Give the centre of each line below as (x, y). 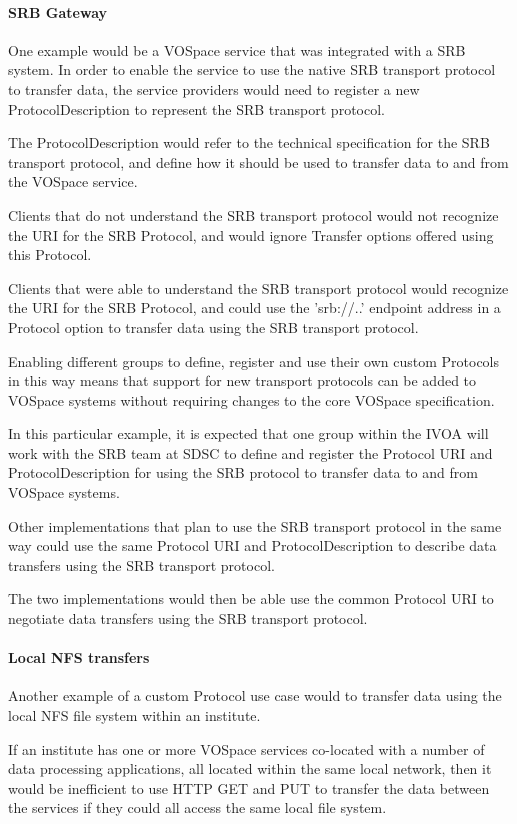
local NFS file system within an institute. (134, 715)
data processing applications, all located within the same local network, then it (250, 768)
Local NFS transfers (79, 657)
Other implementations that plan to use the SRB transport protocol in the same (255, 525)
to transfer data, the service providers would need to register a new (214, 88)
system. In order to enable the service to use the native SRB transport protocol (252, 69)
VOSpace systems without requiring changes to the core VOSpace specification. (251, 399)
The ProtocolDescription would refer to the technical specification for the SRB (249, 142)
